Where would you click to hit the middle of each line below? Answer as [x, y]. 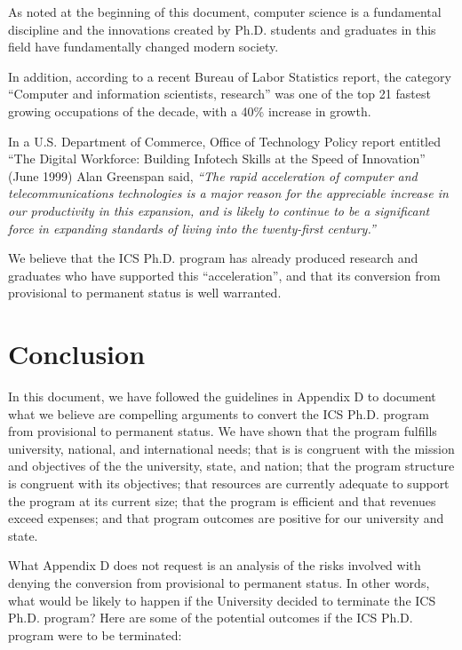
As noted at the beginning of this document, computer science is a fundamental [225, 12]
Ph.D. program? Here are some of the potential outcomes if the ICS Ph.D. [211, 618]
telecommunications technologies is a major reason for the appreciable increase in [228, 193]
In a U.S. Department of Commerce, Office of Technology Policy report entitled [225, 141]
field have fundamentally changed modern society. [143, 47]
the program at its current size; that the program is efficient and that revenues [222, 500]
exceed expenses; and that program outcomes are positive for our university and [226, 518]
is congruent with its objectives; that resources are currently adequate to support [229, 483]
